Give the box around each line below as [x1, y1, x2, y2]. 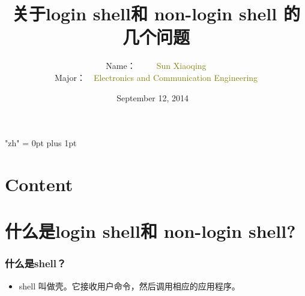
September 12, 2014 [116, 91, 189, 104]
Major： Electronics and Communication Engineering [54, 71, 258, 83]
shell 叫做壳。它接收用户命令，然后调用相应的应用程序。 [19, 279, 240, 292]
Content [5, 171, 73, 196]
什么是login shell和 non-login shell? [5, 219, 296, 243]
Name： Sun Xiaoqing [106, 59, 207, 72]
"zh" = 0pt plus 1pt [5, 137, 77, 149]
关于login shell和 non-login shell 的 [12, 1, 300, 26]
